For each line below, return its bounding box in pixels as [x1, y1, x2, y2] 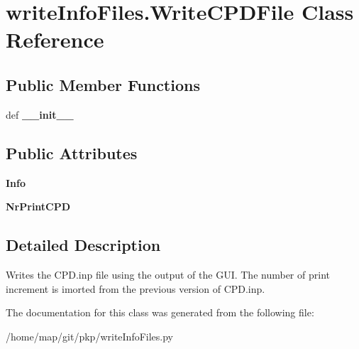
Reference [6, 25, 104, 54]
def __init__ [6, 107, 74, 122]
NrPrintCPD [6, 199, 71, 214]
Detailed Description [6, 234, 161, 256]
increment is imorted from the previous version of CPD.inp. [6, 281, 265, 296]
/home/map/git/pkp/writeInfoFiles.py [6, 328, 174, 343]
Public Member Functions [6, 73, 200, 95]
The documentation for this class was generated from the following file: [6, 305, 314, 320]
